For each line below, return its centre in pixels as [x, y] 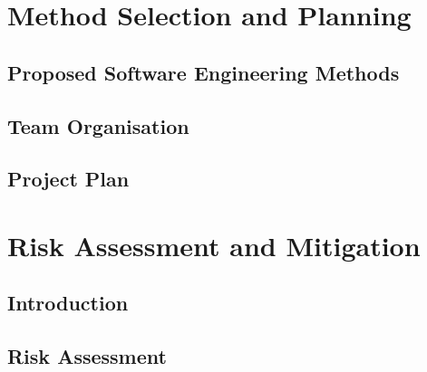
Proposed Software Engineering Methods [204, 72]
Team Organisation [98, 125]
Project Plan [68, 179]
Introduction [68, 303]
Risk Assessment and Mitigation [214, 245]
